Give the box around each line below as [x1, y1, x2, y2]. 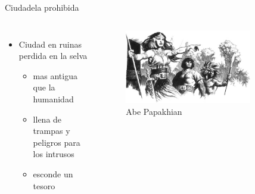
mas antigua [33, 69, 77, 82]
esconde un [33, 167, 73, 180]
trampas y [33, 124, 70, 137]
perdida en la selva [18, 49, 88, 62]
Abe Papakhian [126, 105, 182, 117]
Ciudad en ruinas [18, 37, 82, 50]
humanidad [33, 92, 74, 105]
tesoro [33, 179, 55, 192]
